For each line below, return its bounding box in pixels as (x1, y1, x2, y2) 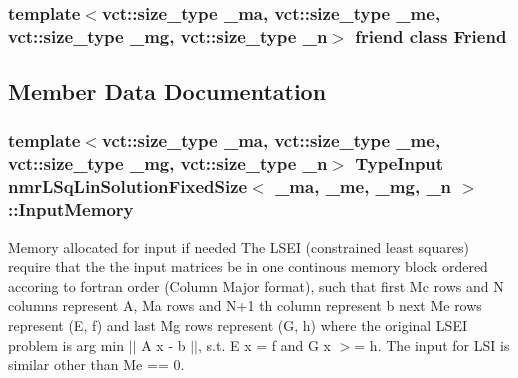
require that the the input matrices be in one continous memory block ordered (8, 256, 488, 277)
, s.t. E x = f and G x (198, 334, 331, 355)
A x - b (141, 334, 186, 355)
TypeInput (355, 151, 444, 176)
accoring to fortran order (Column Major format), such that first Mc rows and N (8, 275, 504, 296)
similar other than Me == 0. (8, 354, 185, 375)
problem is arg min (8, 334, 125, 355)
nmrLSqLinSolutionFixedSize (8, 174, 248, 199)
